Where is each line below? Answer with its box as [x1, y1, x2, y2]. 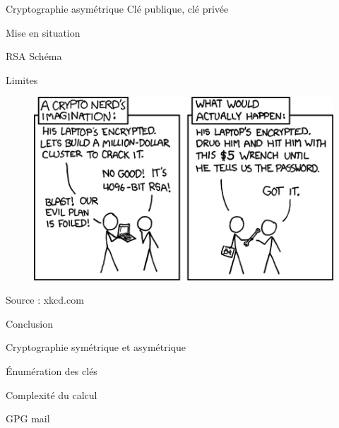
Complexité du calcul [6, 387, 97, 402]
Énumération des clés [6, 364, 97, 379]
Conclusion [6, 316, 53, 331]
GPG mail [6, 411, 50, 426]
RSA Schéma [6, 49, 62, 64]
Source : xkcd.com [6, 292, 84, 307]
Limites [6, 72, 38, 87]
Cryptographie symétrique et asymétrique [6, 340, 186, 355]
